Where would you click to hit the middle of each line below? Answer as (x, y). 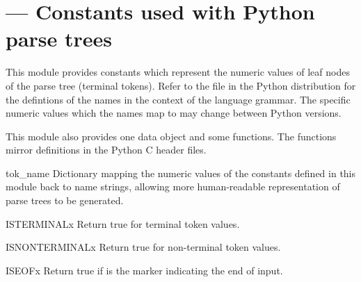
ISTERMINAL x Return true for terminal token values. (123, 223)
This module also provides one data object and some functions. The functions (171, 136)
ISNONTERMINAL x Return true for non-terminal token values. (143, 247)
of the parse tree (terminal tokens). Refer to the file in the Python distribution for (181, 85)
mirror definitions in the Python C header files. (106, 150)
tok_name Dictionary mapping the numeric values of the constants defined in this (181, 173)
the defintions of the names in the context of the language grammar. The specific (178, 99)
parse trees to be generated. (65, 200)
